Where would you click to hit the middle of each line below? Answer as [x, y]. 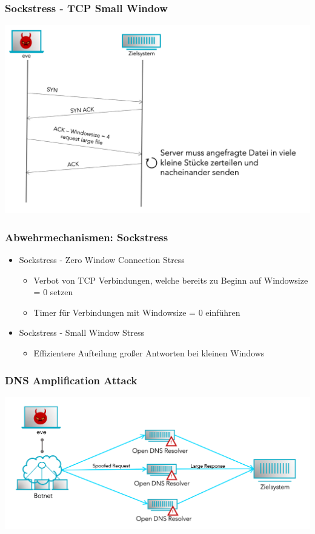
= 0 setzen [53, 292]
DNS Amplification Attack [71, 380]
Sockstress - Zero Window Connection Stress [102, 260]
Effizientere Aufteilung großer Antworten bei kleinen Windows [149, 353]
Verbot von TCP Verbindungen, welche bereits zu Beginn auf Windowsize [171, 280]
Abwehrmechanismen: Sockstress [87, 237]
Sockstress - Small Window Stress [81, 332]
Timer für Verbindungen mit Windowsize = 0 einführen [137, 312]
